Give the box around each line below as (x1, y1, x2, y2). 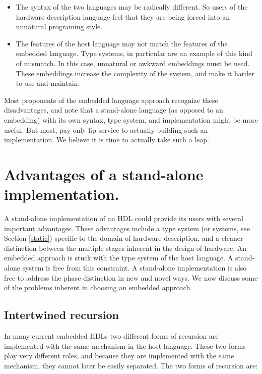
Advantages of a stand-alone (4, 164, 204, 184)
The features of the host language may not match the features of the (16, 38, 228, 48)
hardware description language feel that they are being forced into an (16, 11, 230, 22)
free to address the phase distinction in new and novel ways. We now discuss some (4, 272, 258, 283)
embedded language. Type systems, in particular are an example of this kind (16, 48, 252, 59)
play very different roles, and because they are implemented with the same (4, 350, 234, 361)
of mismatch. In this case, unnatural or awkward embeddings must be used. (16, 58, 250, 68)
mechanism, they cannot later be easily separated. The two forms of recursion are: (4, 360, 258, 370)
